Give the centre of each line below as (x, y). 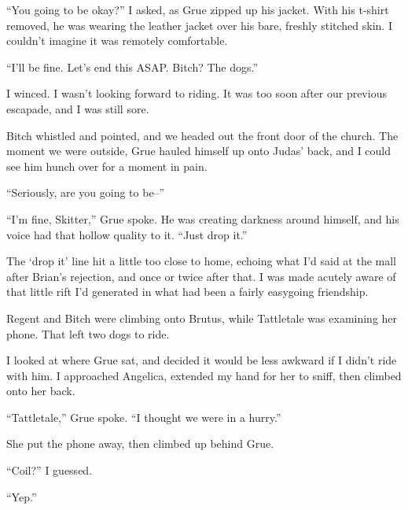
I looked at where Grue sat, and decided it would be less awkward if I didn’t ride (202, 360)
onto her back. (41, 391)
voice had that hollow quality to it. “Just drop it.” (127, 234)
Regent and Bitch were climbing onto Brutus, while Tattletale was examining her (202, 318)
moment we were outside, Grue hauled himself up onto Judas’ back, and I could (199, 151)
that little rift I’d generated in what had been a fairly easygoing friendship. (187, 292)
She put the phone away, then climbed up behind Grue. (140, 443)
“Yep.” (22, 496)
